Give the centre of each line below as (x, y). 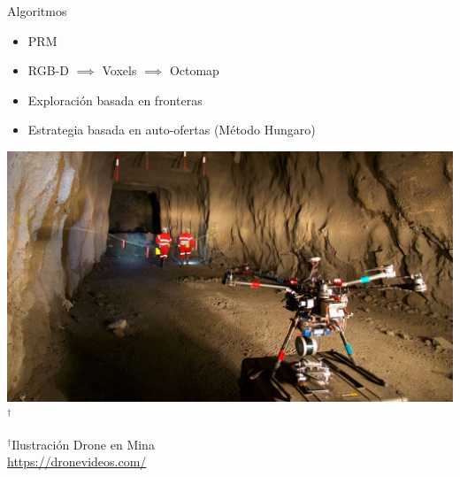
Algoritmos (37, 11)
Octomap (194, 70)
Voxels (119, 70)
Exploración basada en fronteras (115, 100)
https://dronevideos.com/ (77, 462)
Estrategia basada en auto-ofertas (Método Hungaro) (172, 130)
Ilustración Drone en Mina (83, 444)
